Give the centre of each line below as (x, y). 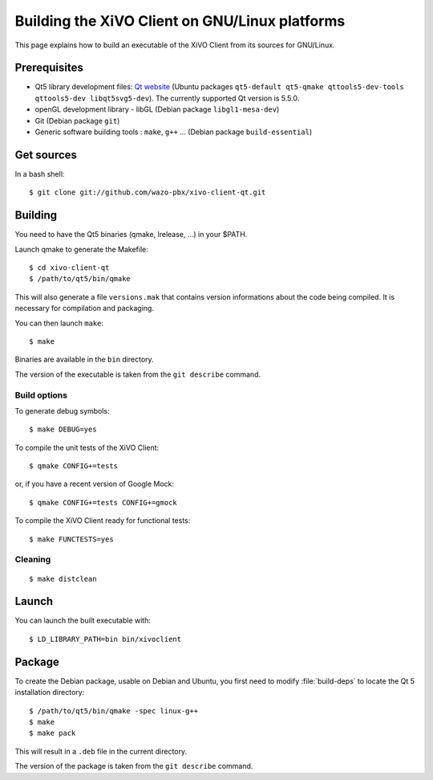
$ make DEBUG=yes (63, 429)
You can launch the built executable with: (83, 621)
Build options (41, 395)
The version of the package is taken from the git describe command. (134, 766)
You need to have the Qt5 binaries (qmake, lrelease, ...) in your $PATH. (131, 235)
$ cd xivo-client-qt (69, 268)
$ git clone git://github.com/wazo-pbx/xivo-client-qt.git (148, 192)
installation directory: (50, 692)
